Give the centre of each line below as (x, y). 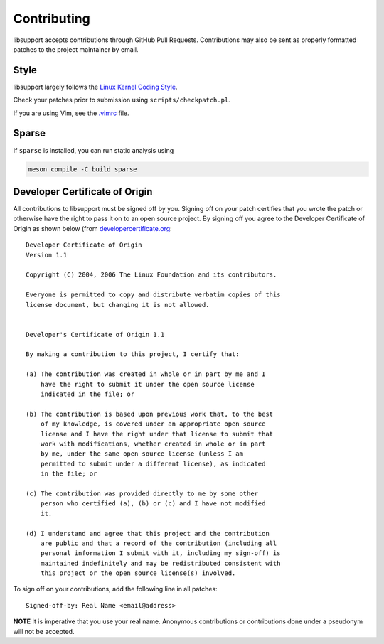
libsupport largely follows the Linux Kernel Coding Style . (95, 87)
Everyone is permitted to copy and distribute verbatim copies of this (153, 295)
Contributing (52, 18)
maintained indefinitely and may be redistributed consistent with (160, 563)
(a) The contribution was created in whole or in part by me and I (146, 374)
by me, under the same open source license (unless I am (142, 454)
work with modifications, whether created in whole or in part (153, 444)
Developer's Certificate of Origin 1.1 (95, 334)
